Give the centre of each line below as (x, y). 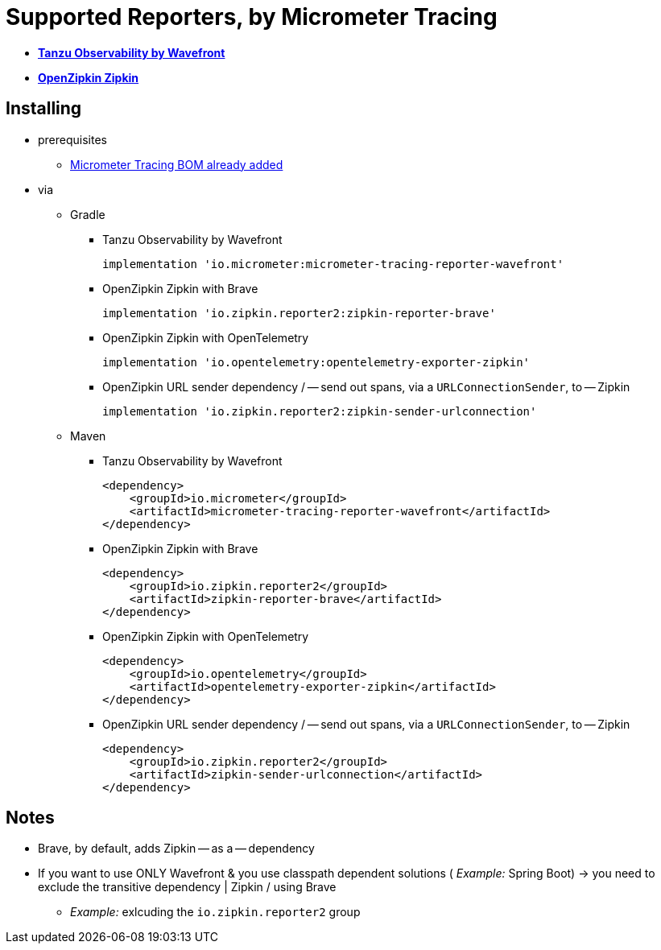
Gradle (88, 214)
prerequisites (72, 139)
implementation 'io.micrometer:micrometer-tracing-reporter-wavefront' (333, 264)
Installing (44, 109)
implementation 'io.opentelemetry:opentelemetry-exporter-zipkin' (316, 362)
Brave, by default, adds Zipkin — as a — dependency (176, 849)
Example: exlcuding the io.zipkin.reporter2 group (215, 912)
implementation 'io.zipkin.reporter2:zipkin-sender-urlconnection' (320, 411)
